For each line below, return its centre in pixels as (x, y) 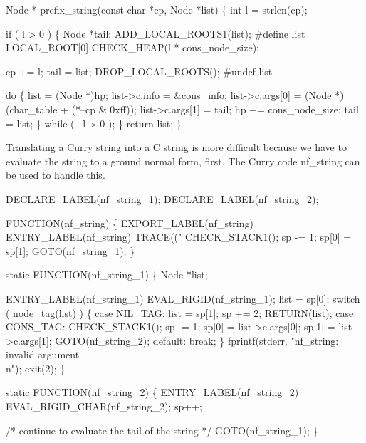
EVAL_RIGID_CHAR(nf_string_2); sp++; (104, 406)
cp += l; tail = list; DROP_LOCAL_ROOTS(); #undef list (139, 71)
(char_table (32, 109)
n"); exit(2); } (36, 368)
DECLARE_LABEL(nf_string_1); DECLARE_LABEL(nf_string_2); (162, 198)
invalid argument (43, 354)
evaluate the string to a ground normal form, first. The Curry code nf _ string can (183, 161)
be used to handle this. (56, 175)
